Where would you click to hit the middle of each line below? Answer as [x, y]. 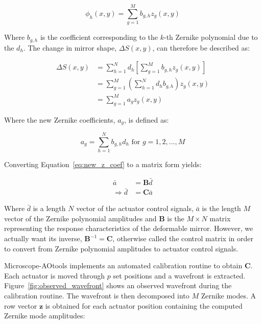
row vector [21, 305]
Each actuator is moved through [55, 275]
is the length [221, 208]
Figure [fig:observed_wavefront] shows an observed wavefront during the [118, 285]
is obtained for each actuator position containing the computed [144, 305]
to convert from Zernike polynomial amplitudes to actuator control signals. [121, 248]
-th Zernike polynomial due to [211, 37]
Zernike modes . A [229, 295]
